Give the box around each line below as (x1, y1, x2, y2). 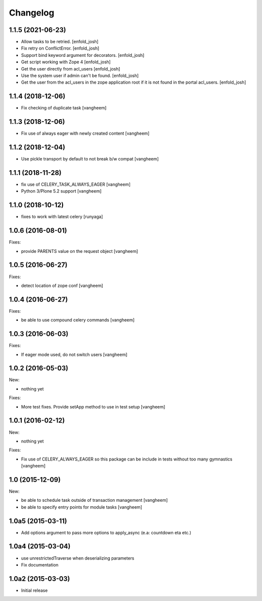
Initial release (21, 587, 48, 593)
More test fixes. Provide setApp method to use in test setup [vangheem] (21, 404, 165, 409)
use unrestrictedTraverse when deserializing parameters (21, 555, 134, 561)
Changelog (9, 7, 54, 18)
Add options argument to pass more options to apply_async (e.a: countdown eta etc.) (21, 530, 192, 535)
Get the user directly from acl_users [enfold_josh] (21, 66, 120, 71)
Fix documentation (21, 562, 59, 567)
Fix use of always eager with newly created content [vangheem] (21, 130, 150, 136)
